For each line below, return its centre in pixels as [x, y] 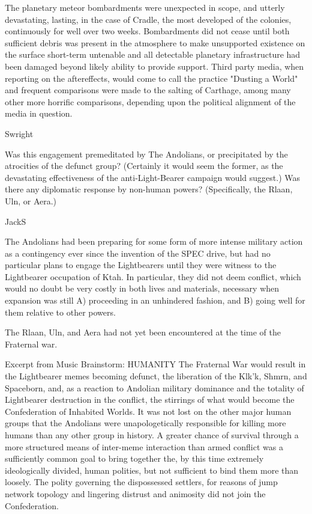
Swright [19, 133]
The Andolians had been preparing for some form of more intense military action [154, 241]
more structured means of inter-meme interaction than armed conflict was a [144, 446]
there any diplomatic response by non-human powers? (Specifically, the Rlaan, [149, 189]
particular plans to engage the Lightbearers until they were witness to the [141, 265]
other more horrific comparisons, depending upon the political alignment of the [150, 101]
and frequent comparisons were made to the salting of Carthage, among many [148, 90]
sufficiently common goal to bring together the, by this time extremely [134, 458]
